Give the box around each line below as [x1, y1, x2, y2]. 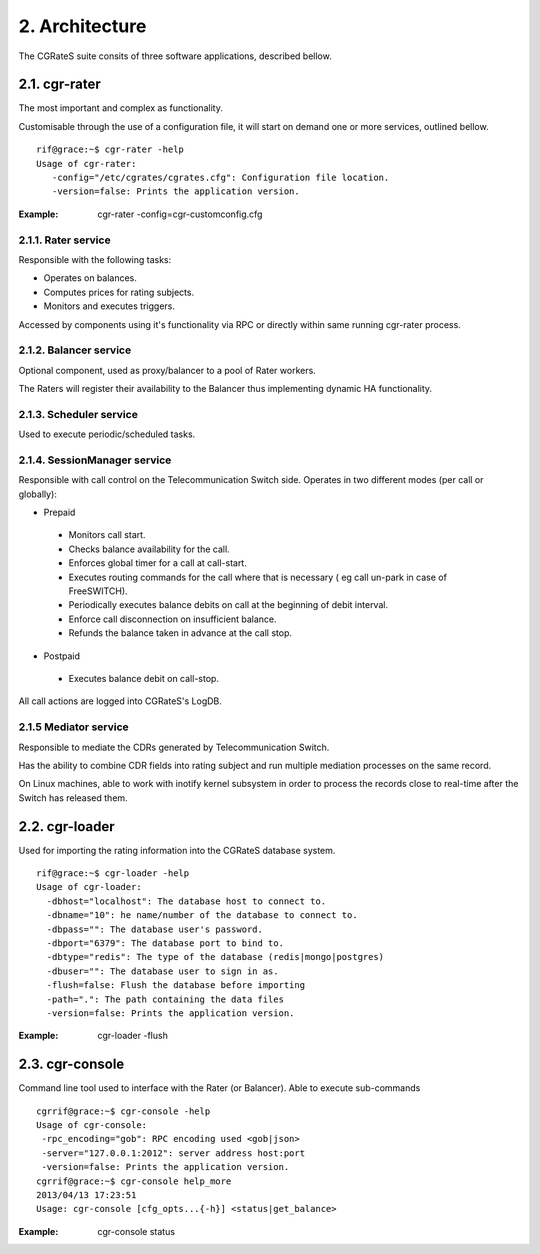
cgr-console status [97, 1225, 175, 1237]
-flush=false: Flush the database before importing [46, 980, 305, 991]
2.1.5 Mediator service [18, 720, 129, 734]
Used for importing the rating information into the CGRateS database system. [18, 844, 336, 856]
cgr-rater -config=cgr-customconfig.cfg [97, 208, 263, 220]
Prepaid [43, 506, 76, 519]
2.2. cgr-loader [18, 818, 115, 835]
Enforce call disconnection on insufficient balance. [68, 613, 277, 625]
